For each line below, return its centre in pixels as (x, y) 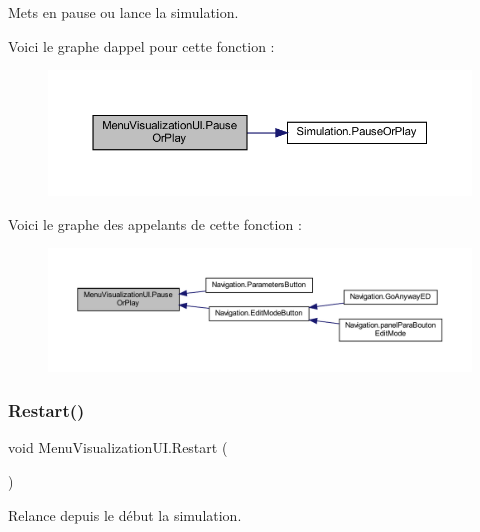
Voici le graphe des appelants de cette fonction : (155, 223)
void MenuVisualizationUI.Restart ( (118, 447)
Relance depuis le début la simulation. (125, 514)
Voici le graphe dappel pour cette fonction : (141, 45)
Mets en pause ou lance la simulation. (123, 12)
